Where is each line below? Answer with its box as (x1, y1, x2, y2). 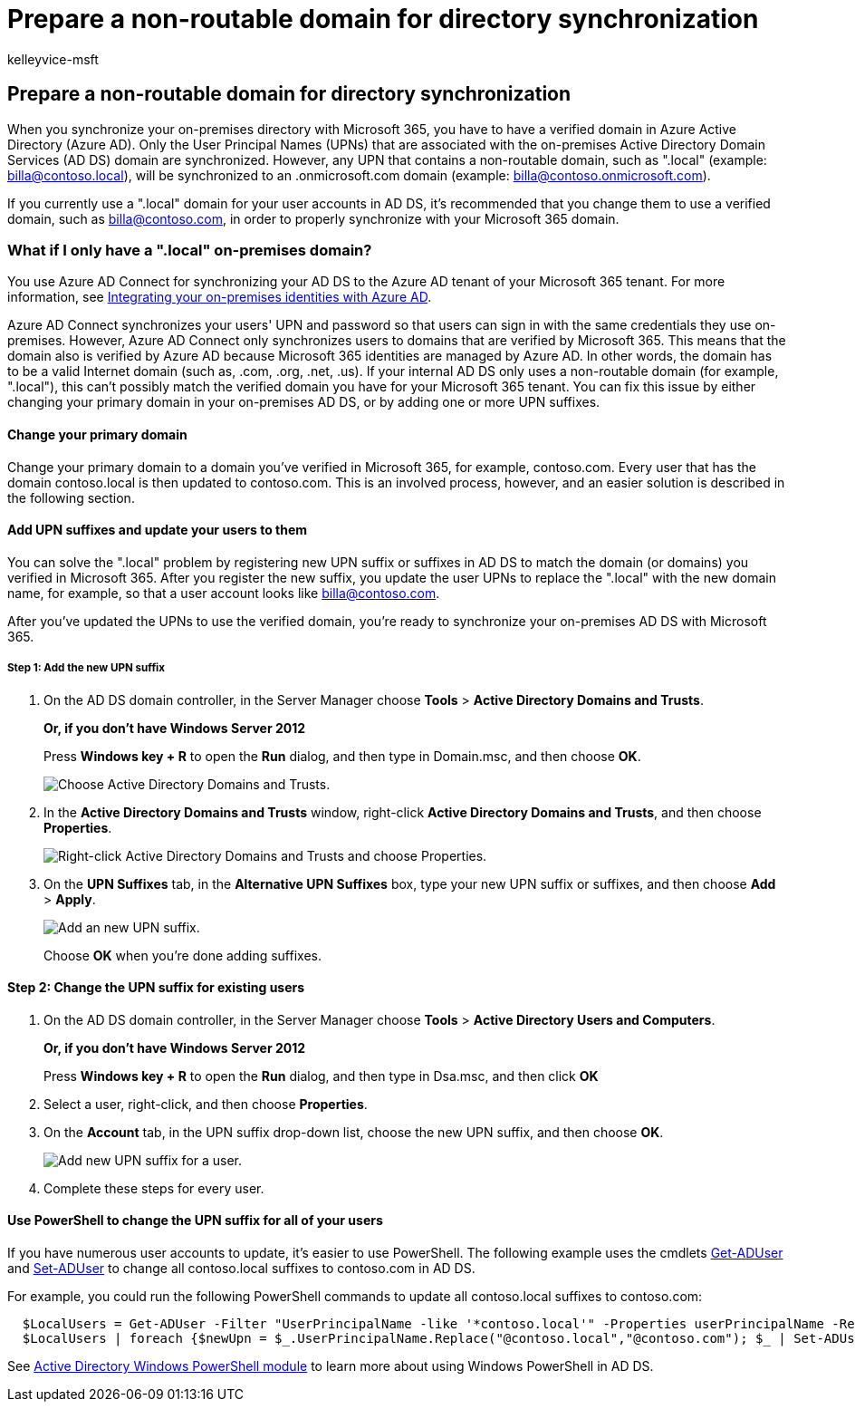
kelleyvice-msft (7, 51, 99, 67)
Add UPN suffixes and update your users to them (7, 522, 308, 538)
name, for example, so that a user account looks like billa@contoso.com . (7, 584, 440, 601)
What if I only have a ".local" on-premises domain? (7, 240, 372, 259)
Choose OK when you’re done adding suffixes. (43, 947, 322, 963)
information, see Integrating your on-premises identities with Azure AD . (7, 289, 432, 305)
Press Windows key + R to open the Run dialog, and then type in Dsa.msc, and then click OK (43, 1067, 599, 1084)
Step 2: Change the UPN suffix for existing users (7, 980, 305, 996)
